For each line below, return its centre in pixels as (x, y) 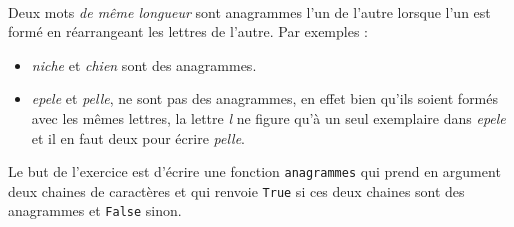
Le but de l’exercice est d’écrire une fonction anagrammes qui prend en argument (254, 171)
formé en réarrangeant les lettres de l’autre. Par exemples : (188, 31)
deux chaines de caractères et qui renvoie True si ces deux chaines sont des (236, 190)
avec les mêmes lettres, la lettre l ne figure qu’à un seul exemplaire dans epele (268, 117)
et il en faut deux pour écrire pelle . (138, 137)
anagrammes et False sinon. (95, 210)
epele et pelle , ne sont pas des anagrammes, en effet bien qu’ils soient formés (265, 98)
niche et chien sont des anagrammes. (144, 64)
